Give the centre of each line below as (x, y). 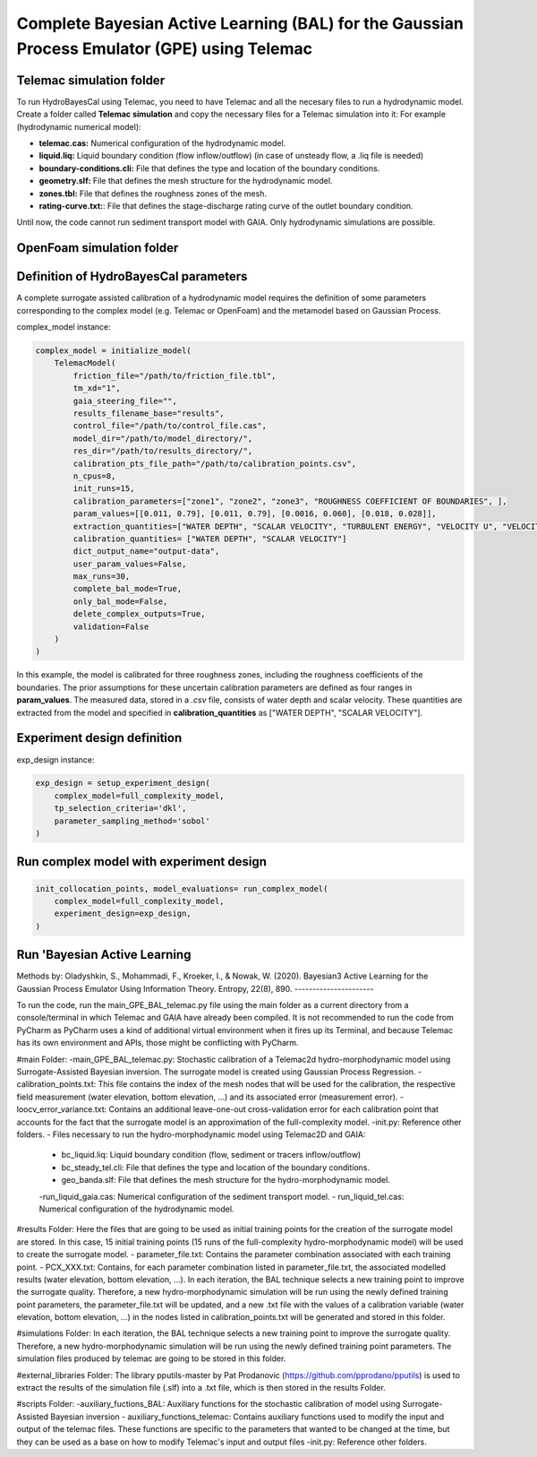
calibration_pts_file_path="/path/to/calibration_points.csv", (215, 463)
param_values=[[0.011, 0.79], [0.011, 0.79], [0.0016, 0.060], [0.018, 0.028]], (255, 514)
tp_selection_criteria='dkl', (120, 808)
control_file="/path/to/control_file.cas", (170, 426)
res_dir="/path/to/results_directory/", (163, 451)
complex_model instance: (64, 327)
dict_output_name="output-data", (146, 552)
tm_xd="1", (97, 388)
